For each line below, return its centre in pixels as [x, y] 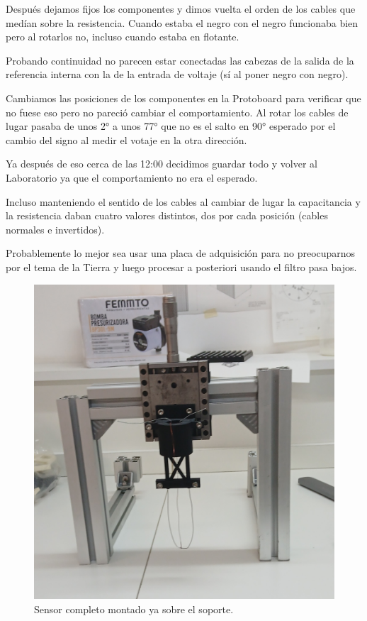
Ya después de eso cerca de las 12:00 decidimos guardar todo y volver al [162, 164]
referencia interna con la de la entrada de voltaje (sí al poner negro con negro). [177, 74]
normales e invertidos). [55, 229]
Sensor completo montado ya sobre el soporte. [134, 609]
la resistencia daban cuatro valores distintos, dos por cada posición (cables [167, 215]
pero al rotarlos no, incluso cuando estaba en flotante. [123, 37]
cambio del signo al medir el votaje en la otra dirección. [126, 139]
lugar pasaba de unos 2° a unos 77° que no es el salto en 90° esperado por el [171, 126]
